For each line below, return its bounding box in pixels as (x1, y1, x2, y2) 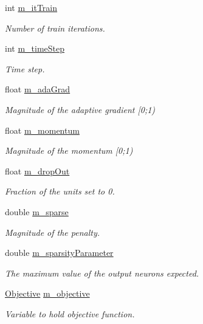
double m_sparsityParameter (5, 246, 114, 259)
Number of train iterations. (5, 21, 105, 34)
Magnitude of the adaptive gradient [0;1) (5, 103, 156, 115)
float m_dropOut (5, 164, 70, 177)
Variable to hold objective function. (5, 307, 135, 320)
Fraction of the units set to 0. (5, 185, 115, 198)
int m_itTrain (5, 1, 58, 13)
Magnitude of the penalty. (5, 226, 100, 238)
